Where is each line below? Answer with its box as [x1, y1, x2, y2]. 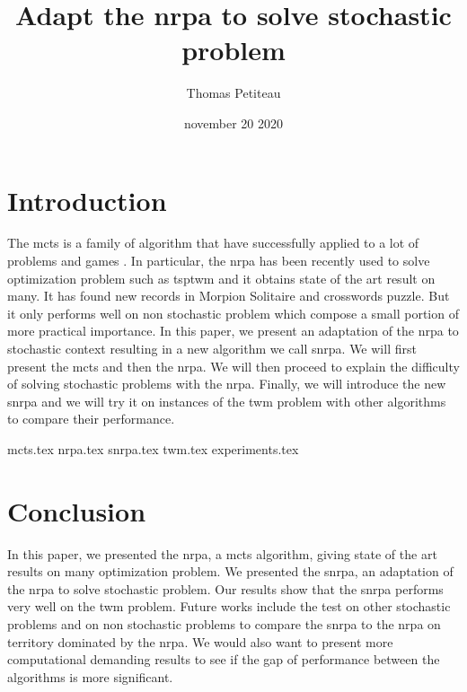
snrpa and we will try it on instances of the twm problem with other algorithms [7, 391, 446, 410]
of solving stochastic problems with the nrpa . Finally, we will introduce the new [7, 374, 446, 393]
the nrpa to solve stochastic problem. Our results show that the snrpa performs [7, 579, 444, 598]
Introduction [7, 181, 167, 218]
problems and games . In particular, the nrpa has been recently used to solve [7, 251, 430, 270]
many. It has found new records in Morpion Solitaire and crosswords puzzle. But [7, 286, 450, 305]
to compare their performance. [7, 409, 175, 428]
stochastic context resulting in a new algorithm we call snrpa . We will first [7, 339, 417, 357]
